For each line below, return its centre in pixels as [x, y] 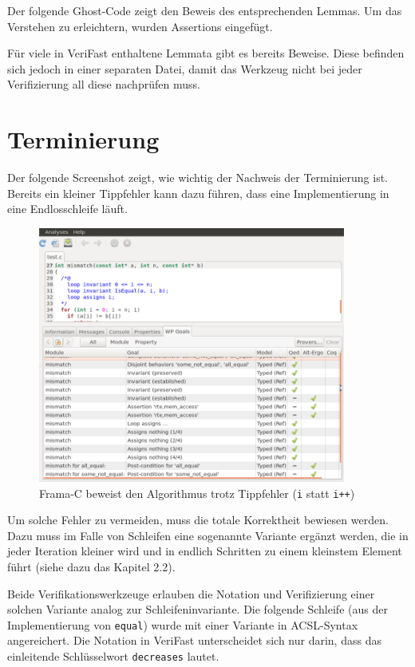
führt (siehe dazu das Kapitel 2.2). [91, 567]
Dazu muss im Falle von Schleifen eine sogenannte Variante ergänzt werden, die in [208, 535]
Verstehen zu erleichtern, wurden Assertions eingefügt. [140, 26]
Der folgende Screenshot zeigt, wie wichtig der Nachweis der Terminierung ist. [198, 178]
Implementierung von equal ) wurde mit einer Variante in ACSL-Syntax [183, 624]
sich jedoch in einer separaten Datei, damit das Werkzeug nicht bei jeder [185, 68]
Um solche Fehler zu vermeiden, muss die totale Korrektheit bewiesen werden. [198, 520]
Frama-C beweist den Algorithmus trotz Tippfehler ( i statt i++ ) [197, 493]
